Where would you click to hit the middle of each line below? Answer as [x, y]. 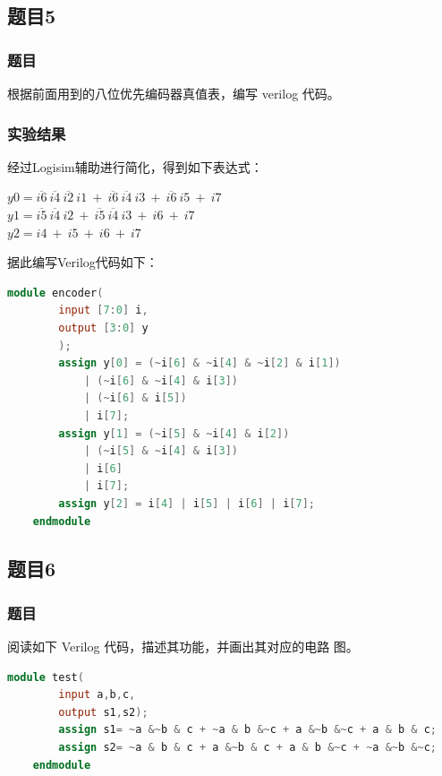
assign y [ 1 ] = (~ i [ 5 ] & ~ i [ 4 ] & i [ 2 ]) [174, 433]
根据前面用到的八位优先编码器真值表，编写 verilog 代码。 [174, 93]
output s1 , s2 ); [103, 712]
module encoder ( [55, 293]
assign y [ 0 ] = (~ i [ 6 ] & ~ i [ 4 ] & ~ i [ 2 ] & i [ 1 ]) [200, 363]
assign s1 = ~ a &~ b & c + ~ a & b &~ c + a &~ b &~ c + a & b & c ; [247, 730]
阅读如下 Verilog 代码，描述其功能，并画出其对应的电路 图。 [183, 647]
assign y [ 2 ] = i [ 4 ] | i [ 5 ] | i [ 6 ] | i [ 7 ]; [187, 503]
